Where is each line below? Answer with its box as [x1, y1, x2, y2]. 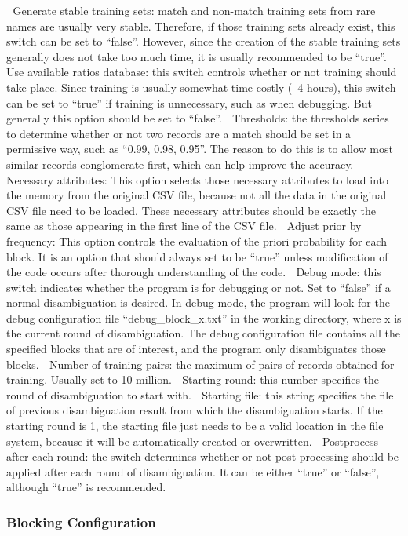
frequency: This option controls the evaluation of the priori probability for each [6, 232, 387, 249]
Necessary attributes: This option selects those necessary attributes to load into [6, 171, 388, 188]
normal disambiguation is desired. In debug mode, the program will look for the [6, 294, 390, 311]
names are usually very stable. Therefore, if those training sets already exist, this [6, 17, 395, 34]
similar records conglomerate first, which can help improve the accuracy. [6, 155, 354, 172]
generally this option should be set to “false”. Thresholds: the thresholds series [6, 110, 389, 126]
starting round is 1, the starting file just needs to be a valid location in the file [6, 417, 384, 434]
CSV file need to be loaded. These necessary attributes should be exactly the [6, 202, 376, 218]
